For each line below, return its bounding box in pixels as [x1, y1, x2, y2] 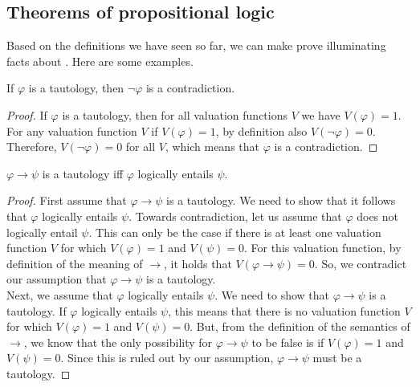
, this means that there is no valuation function [168, 302, 401, 319]
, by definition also [215, 122, 308, 139]
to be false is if [251, 333, 324, 350]
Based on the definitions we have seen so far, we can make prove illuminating [6, 37, 386, 54]
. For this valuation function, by [243, 239, 402, 256]
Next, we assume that [6, 286, 113, 303]
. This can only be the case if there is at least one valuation [88, 223, 381, 240]
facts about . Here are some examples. [6, 52, 194, 69]
